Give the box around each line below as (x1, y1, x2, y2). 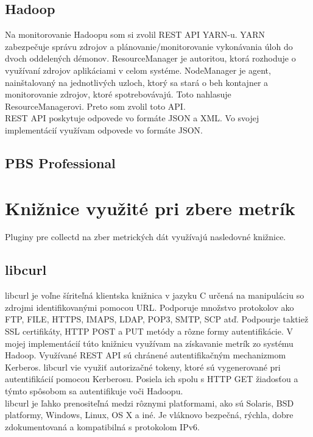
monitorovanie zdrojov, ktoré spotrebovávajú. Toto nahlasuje (5, 88, 231, 101)
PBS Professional (5, 153, 116, 172)
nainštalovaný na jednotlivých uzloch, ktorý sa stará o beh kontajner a (5, 76, 269, 88)
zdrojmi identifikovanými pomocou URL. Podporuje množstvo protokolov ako (5, 300, 294, 313)
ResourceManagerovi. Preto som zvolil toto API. (5, 99, 186, 112)
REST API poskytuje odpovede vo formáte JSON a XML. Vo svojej (5, 112, 259, 124)
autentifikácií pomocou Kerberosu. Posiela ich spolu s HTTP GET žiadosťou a (5, 372, 298, 385)
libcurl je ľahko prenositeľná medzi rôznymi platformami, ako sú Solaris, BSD (5, 396, 294, 409)
